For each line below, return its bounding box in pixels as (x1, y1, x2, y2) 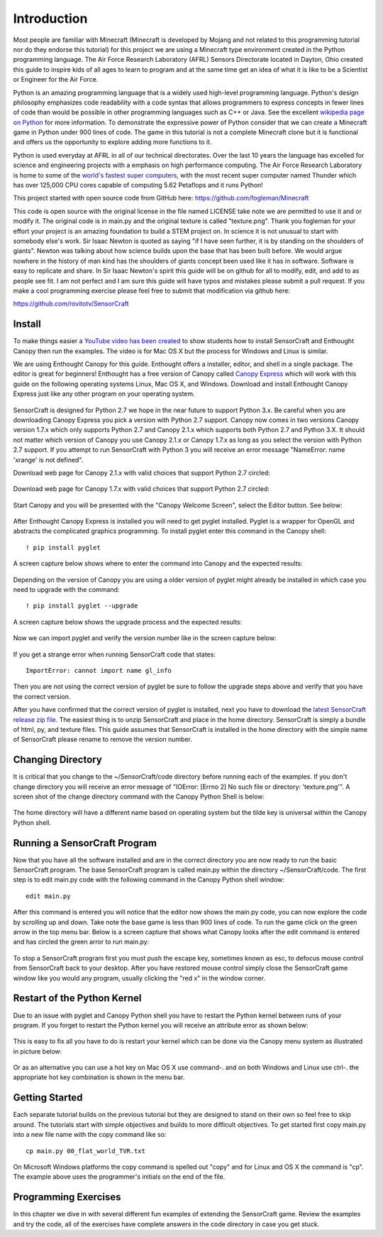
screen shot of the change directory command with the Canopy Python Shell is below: (13, 792, 265, 801)
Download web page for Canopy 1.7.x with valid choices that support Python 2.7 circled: (13, 485, 270, 493)
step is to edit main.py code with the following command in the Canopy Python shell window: (13, 875, 285, 884)
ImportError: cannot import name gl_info (26, 666, 172, 674)
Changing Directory (13, 754, 102, 766)
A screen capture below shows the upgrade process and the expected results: (13, 617, 243, 626)
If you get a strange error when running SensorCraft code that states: (13, 650, 216, 659)
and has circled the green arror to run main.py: (13, 938, 150, 946)
